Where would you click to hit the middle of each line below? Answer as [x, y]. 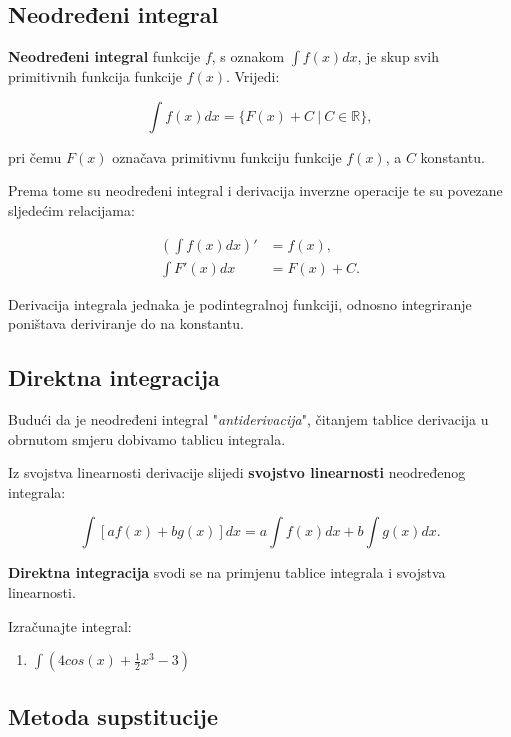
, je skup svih [398, 56]
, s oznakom [248, 56]
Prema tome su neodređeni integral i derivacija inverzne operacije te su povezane [255, 190]
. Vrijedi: [252, 76]
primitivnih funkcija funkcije [95, 76]
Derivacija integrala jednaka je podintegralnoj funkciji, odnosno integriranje [240, 303]
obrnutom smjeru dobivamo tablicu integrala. [147, 438]
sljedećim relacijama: [71, 209]
